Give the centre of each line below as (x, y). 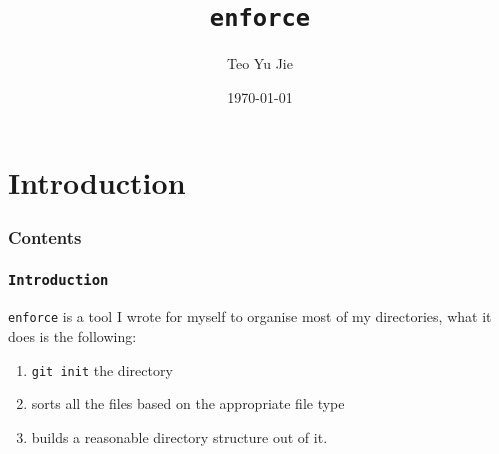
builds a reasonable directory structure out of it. (179, 436)
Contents (45, 236)
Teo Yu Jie (260, 63)
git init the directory (102, 369)
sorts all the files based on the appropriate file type (188, 403)
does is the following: (72, 335)
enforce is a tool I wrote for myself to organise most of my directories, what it (250, 316)
